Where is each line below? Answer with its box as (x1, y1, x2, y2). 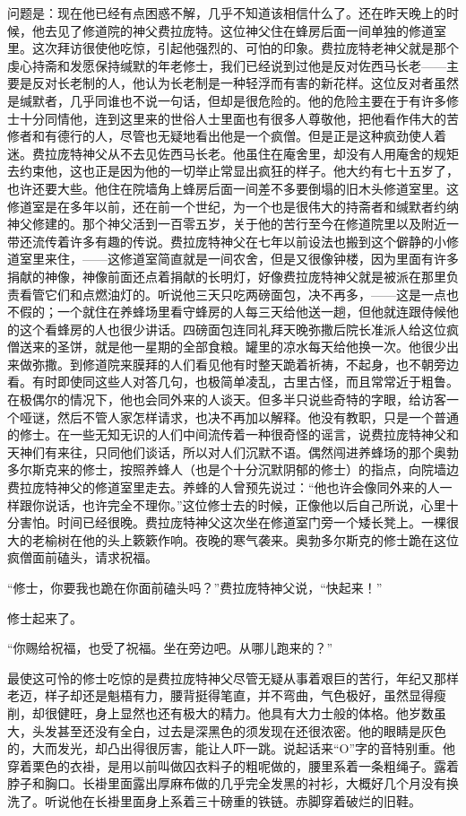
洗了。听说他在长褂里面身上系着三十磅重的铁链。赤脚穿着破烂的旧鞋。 (7, 791, 421, 810)
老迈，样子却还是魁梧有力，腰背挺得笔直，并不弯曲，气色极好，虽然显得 (7, 686, 434, 705)
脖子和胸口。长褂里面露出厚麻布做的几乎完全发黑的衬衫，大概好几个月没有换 (7, 774, 459, 793)
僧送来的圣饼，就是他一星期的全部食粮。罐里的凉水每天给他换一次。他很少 (7, 337, 446, 356)
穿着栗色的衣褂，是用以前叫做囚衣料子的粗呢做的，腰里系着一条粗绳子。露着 (7, 756, 459, 775)
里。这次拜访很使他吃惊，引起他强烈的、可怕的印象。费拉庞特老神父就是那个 (7, 39, 459, 57)
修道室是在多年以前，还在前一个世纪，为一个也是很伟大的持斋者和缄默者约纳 (7, 196, 459, 215)
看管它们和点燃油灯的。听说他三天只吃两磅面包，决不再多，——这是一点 (19, 284, 446, 303)
